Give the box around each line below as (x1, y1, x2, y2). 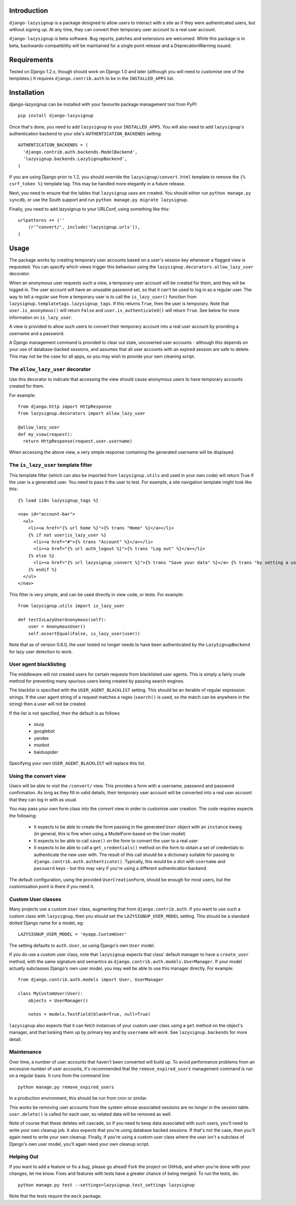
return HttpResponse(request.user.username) (23, 438, 133, 444)
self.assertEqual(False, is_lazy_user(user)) (28, 631, 141, 636)
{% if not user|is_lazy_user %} (28, 532, 107, 538)
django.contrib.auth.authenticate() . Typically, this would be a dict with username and (34, 859, 225, 864)
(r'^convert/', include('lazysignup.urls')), (28, 224, 141, 230)
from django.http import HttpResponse (18, 404, 112, 410)
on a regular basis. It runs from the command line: (9, 1073, 111, 1078)
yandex (34, 735, 49, 741)
